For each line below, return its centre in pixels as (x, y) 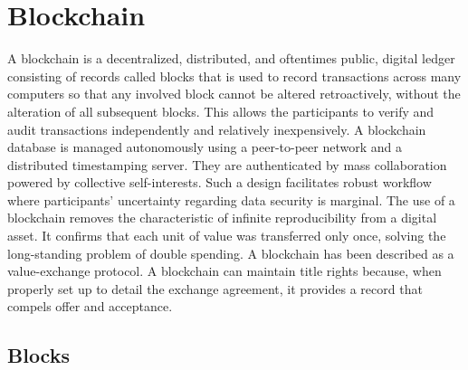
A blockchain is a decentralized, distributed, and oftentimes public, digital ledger (231, 58)
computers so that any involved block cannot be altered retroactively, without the (234, 94)
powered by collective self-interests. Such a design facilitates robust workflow (220, 182)
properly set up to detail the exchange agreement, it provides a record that (215, 288)
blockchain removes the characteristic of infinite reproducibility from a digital (222, 218)
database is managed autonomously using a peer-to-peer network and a (205, 147)
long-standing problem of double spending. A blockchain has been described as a (231, 253)
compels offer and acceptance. (90, 306)
